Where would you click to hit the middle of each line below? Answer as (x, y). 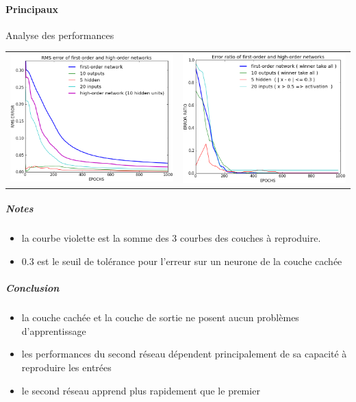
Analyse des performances (60, 35)
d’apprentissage (54, 330)
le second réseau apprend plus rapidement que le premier (141, 390)
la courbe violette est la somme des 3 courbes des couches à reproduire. (171, 238)
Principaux (32, 9)
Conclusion (33, 288)
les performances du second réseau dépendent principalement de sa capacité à (184, 354)
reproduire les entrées (66, 367)
